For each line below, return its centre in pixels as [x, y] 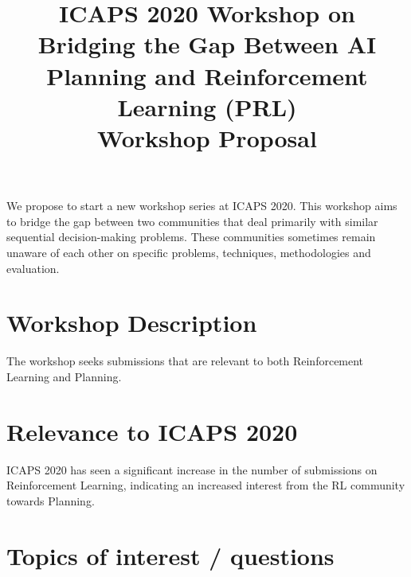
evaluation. [33, 268]
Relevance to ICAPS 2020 [152, 431]
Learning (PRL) [207, 106]
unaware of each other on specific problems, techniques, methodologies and [189, 252]
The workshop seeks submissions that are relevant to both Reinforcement [185, 361]
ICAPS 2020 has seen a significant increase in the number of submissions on [192, 469]
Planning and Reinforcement [207, 75]
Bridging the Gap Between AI [207, 44]
